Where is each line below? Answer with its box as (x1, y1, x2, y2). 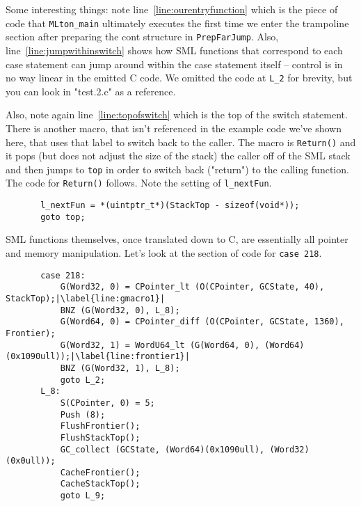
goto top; (40, 212, 86, 222)
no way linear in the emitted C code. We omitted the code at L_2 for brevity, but (6, 70, 353, 85)
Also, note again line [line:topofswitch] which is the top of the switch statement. (6, 107, 348, 122)
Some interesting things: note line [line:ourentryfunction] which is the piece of (6, 2, 338, 16)
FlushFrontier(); (60, 421, 141, 432)
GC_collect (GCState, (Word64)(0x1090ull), (60, 444, 265, 454)
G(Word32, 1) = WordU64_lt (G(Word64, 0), (60, 340, 260, 350)
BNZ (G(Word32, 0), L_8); (60, 305, 180, 315)
